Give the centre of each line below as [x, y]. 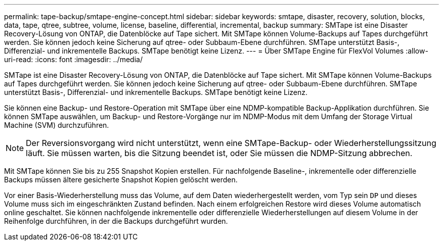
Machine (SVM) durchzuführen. [57, 125]
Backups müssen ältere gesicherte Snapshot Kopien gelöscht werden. [121, 180]
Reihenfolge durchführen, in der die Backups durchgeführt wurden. [116, 221]
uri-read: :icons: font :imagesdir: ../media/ [73, 59]
